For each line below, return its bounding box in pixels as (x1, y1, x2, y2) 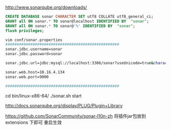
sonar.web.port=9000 (5, 74, 49, 79)
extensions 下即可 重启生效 (5, 119, 62, 125)
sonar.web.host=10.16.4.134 (5, 69, 65, 75)
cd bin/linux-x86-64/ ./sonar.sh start (5, 93, 82, 99)
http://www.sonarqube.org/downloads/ (5, 5, 88, 10)
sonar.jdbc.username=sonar (5, 47, 63, 52)
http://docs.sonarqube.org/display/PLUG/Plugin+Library (5, 102, 123, 108)
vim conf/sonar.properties (5, 37, 63, 42)
